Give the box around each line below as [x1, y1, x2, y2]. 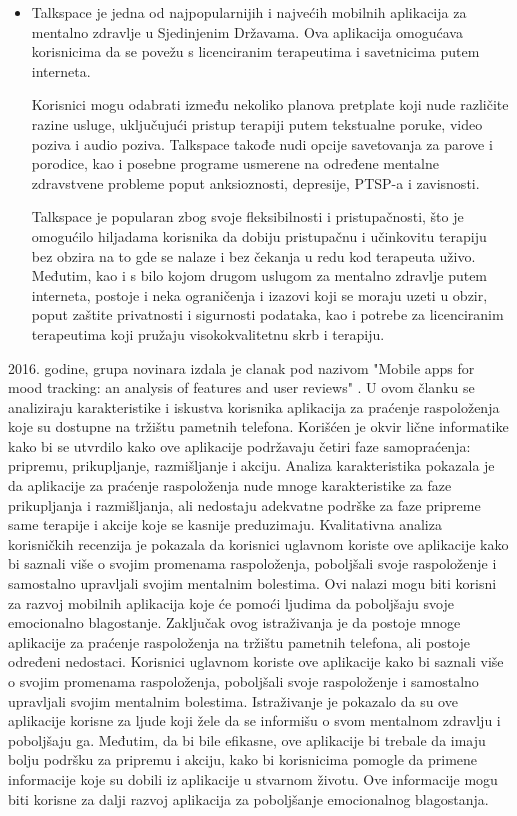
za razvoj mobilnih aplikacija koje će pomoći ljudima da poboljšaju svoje [8, 592, 454, 613]
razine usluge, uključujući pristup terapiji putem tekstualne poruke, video [31, 113, 483, 134]
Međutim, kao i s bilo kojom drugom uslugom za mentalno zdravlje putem [31, 265, 488, 286]
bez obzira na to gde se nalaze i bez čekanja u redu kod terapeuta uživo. [31, 245, 476, 266]
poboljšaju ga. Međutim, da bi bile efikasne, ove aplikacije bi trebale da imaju [8, 729, 486, 750]
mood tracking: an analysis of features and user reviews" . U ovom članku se [8, 377, 475, 398]
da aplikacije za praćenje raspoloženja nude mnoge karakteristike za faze [8, 475, 452, 496]
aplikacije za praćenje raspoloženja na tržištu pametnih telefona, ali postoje [8, 631, 470, 652]
